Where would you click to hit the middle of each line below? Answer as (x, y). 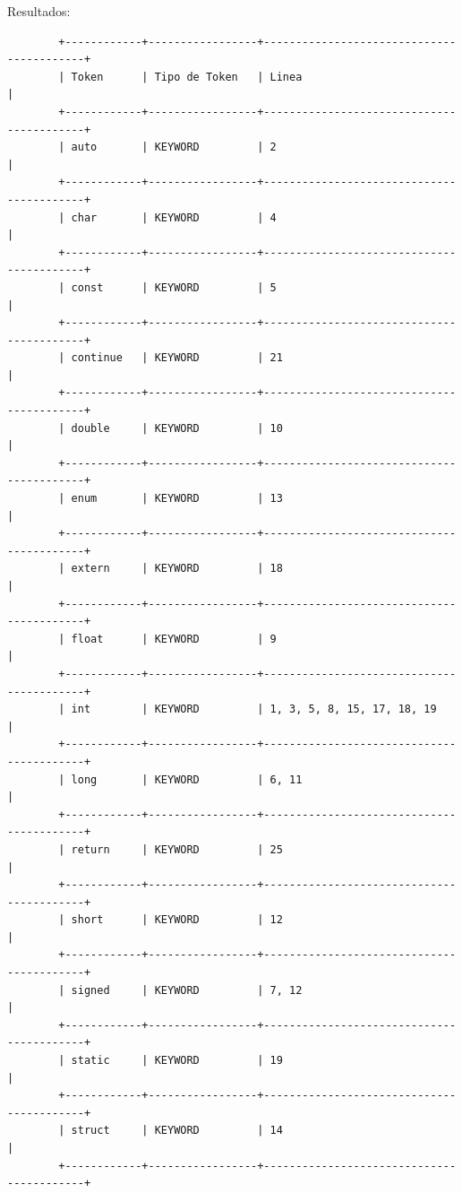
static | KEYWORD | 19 (177, 1061)
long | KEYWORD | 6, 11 (187, 779)
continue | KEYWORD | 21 (177, 358)
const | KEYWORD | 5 (174, 287)
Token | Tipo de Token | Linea (187, 77)
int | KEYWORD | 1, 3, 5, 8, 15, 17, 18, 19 (254, 709)
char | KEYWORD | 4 (174, 217)
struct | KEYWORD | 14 (177, 1131)
